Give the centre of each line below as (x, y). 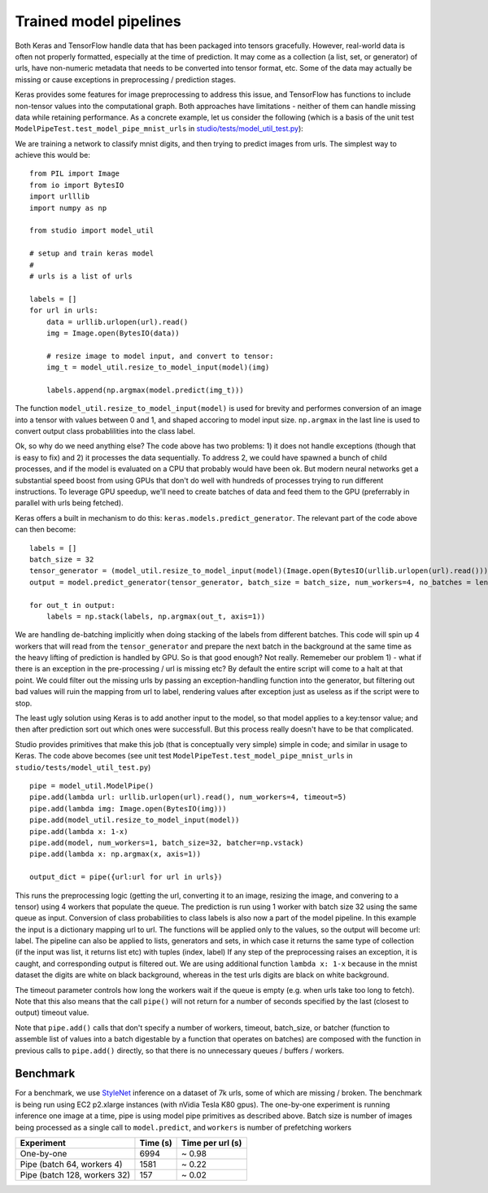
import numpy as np (68, 208)
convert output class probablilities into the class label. (105, 431)
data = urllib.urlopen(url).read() (117, 322)
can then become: (46, 530)
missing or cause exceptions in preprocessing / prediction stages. (125, 79)
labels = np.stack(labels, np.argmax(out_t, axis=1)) (156, 616)
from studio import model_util (92, 231)
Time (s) (156, 1143)
